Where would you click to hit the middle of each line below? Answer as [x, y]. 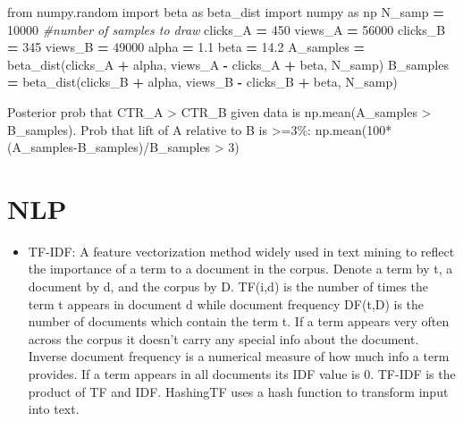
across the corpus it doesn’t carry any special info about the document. [223, 338]
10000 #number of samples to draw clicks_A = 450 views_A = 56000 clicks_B [227, 29]
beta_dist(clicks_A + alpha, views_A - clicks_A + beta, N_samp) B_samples [228, 64]
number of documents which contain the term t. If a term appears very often [239, 321]
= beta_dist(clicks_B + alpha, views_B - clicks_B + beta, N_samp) [202, 82]
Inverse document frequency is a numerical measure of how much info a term [239, 356]
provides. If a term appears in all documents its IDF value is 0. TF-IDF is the [242, 374]
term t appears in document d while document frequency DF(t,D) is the [226, 303]
